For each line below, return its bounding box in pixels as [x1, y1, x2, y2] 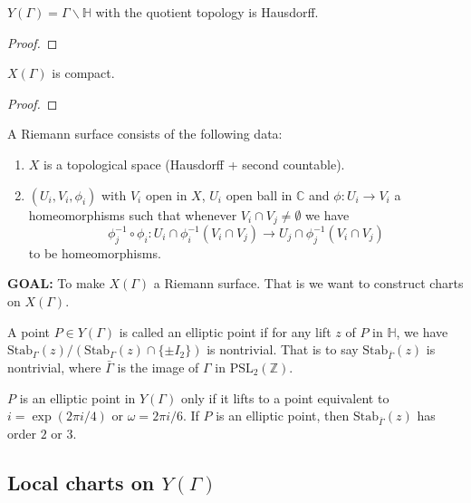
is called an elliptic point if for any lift [119, 322, 332, 341]
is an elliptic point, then [216, 406, 350, 425]
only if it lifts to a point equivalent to [180, 388, 389, 407]
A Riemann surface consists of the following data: [7, 124, 283, 143]
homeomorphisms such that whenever [28, 205, 237, 224]
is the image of [117, 357, 199, 376]
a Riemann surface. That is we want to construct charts [153, 274, 464, 293]
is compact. [52, 63, 115, 82]
